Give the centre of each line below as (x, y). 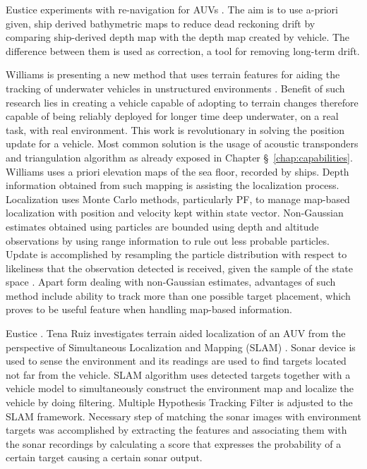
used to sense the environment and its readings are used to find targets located (176, 361)
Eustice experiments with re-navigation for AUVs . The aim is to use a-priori (172, 9)
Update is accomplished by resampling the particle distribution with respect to (176, 254)
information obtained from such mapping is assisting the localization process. (173, 185)
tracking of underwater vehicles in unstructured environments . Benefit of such (175, 88)
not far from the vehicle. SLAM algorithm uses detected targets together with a (178, 374)
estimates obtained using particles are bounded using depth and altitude (162, 226)
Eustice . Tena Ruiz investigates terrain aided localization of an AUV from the (176, 333)
